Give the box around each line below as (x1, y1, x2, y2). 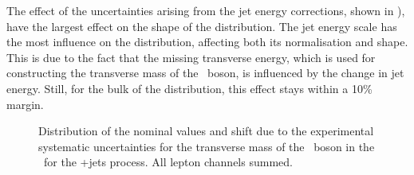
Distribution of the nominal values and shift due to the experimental (38, 122, 374, 139)
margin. (6, 95, 44, 112)
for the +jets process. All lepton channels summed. (43, 154, 293, 170)
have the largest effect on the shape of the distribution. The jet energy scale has (6, 17, 397, 34)
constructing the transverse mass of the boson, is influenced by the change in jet (6, 64, 404, 81)
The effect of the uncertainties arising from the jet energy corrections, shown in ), (6, 2, 405, 18)
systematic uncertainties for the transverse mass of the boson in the (38, 138, 375, 154)
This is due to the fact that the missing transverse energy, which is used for (6, 49, 376, 65)
